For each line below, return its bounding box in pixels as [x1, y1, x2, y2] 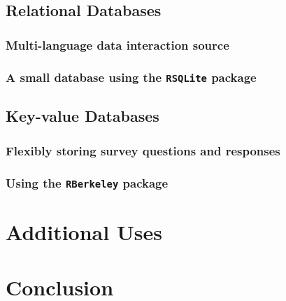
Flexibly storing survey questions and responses [6, 141, 280, 159]
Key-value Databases [6, 105, 159, 127]
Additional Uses [6, 218, 162, 246]
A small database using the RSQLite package [6, 68, 257, 85]
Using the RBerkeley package [6, 174, 169, 191]
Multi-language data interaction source [6, 36, 229, 53]
